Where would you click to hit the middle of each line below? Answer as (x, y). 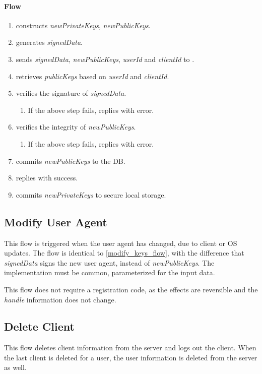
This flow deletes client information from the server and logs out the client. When (130, 348)
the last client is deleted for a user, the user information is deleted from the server (131, 357)
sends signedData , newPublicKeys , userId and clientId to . (105, 59)
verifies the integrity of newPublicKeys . (76, 127)
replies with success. (47, 178)
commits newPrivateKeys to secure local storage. (91, 194)
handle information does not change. (60, 299)
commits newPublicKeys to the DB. (71, 161)
